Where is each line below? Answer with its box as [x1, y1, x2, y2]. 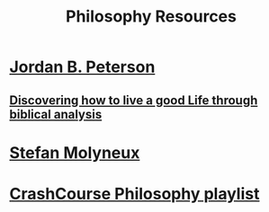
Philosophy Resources [66, 6, 237, 27]
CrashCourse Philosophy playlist [9, 183, 260, 204]
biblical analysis [9, 106, 103, 122]
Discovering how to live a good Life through [9, 93, 258, 108]
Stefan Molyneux [9, 142, 140, 163]
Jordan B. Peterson [9, 57, 156, 77]
